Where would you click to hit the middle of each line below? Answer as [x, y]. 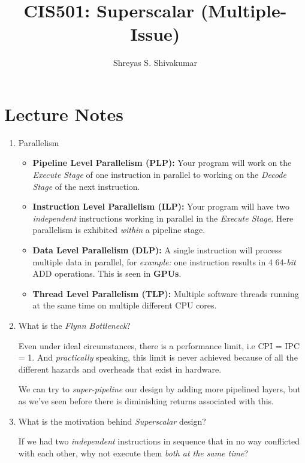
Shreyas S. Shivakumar [155, 63]
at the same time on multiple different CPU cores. [125, 305]
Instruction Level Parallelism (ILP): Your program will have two [161, 206]
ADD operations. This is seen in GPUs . [107, 273]
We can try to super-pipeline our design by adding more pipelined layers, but [159, 389]
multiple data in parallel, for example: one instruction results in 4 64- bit [164, 261]
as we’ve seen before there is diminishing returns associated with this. [146, 400]
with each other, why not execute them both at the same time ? [133, 453]
